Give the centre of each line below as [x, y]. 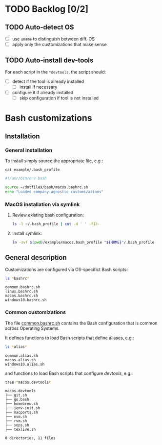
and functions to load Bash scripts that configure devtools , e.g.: [69, 373]
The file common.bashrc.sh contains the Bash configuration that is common [81, 323]
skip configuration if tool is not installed [59, 98]
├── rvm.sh [16, 421]
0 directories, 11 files [30, 438]
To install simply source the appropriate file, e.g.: [54, 161]
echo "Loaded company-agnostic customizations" [54, 192]
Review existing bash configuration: [48, 215]
